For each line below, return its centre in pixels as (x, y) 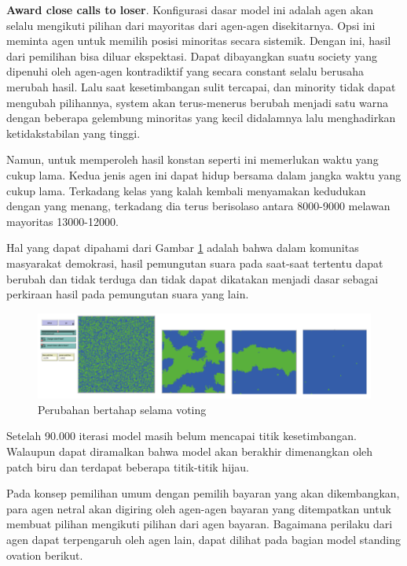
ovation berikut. (45, 555)
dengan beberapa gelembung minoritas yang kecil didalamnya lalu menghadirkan (201, 118)
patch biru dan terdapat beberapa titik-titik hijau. (128, 466)
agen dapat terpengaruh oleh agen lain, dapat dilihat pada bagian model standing (203, 539)
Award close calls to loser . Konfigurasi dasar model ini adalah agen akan (190, 9)
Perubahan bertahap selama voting (122, 409)
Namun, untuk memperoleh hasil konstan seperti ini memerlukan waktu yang (192, 159)
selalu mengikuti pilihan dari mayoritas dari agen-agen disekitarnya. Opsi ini (191, 25)
